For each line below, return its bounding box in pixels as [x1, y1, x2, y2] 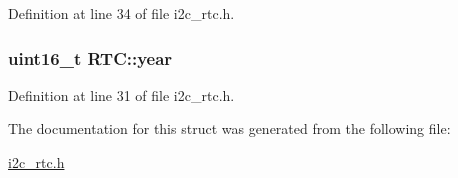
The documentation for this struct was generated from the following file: [8, 118, 451, 139]
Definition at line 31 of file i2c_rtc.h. [8, 84, 235, 105]
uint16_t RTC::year [8, 45, 173, 70]
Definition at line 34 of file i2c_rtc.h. [8, 3, 235, 23]
